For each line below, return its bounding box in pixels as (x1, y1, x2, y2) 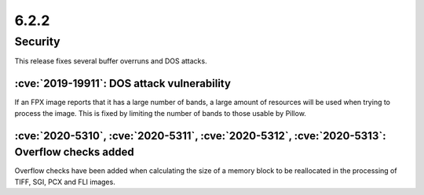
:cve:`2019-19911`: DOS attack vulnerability (14, 77, 232, 90)
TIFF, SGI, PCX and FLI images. (14, 177, 115, 186)
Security (14, 34, 60, 49)
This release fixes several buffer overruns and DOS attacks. (14, 56, 207, 66)
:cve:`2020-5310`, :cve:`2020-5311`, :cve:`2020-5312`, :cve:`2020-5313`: (14, 129, 386, 143)
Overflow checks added (14, 146, 134, 159)
